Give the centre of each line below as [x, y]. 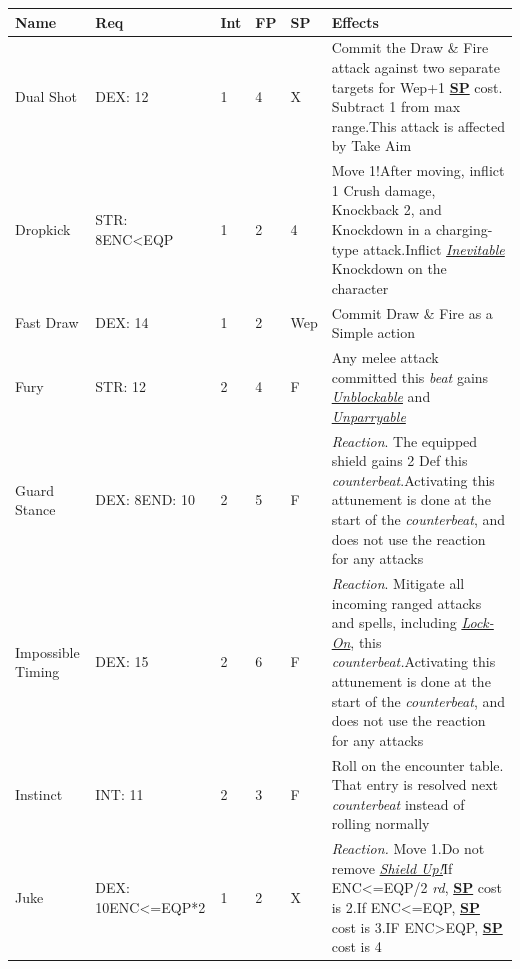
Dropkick [43, 228]
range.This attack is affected [418, 125]
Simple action [373, 332]
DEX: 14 [122, 322]
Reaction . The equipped [404, 440]
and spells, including [394, 622]
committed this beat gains [410, 376]
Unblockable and [381, 396]
